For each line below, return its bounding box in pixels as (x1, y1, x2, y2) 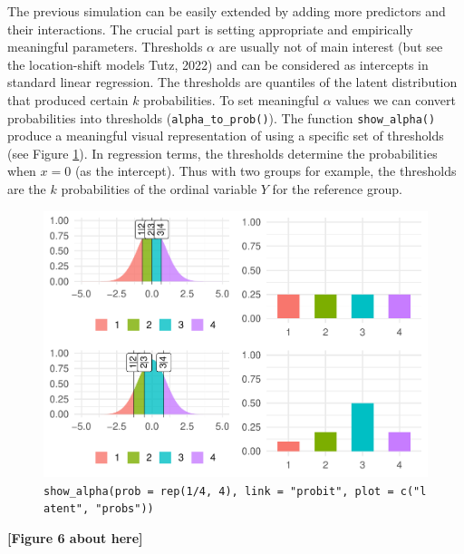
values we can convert (335, 90, 456, 109)
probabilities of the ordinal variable (61, 180, 257, 198)
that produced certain (7, 90, 129, 109)
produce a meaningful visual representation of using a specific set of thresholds (7, 126, 444, 145)
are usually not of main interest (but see (218, 37, 443, 56)
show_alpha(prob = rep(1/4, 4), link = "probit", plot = (43, 484, 394, 498)
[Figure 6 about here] (7, 529, 143, 548)
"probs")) (95, 502, 154, 516)
